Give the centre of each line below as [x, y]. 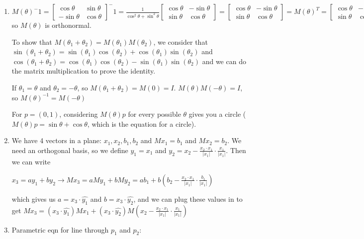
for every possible [154, 114]
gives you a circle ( [217, 114]
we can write [31, 162]
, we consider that [181, 41]
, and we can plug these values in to [188, 199]
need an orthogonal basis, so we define [70, 150]
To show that [32, 41]
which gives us [34, 199]
